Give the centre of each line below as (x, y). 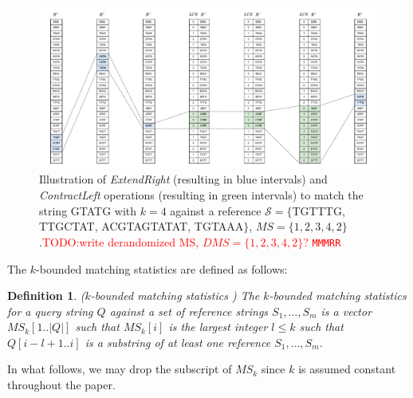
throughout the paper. (61, 385)
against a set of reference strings (189, 311)
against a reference (216, 210)
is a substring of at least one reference (178, 342)
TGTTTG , (319, 210)
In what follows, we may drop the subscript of (120, 369)
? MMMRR (322, 241)
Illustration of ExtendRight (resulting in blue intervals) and (183, 179)
